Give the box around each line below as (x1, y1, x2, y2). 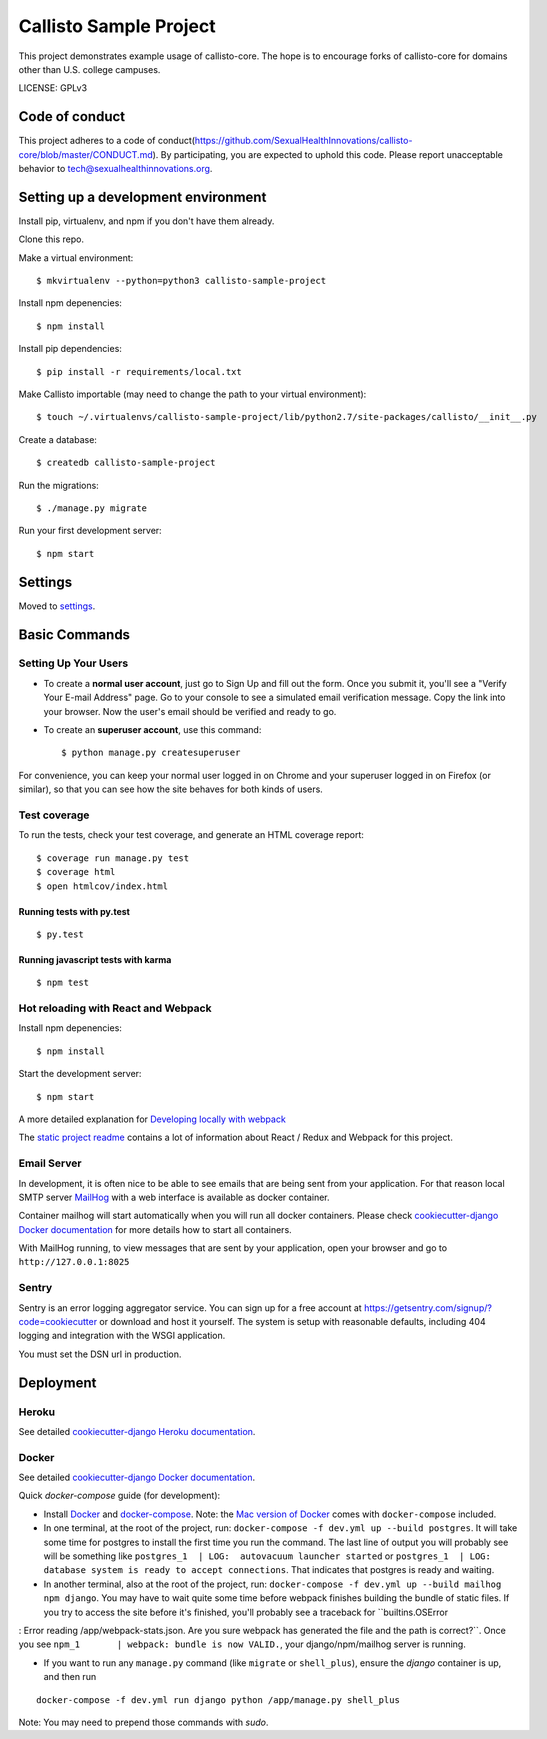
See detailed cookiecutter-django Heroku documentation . (18, 1425, 256, 1437)
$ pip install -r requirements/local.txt (36, 366, 242, 377)
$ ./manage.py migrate (36, 503, 148, 514)
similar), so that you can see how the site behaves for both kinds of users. (18, 783, 324, 795)
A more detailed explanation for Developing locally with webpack (18, 1113, 287, 1125)
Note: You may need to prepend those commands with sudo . (18, 1716, 269, 1728)
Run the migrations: (18, 479, 99, 491)
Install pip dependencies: (18, 343, 122, 355)
